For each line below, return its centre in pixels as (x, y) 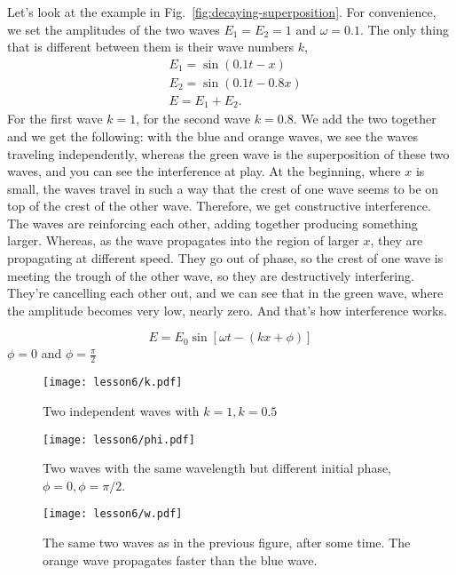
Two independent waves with (121, 410)
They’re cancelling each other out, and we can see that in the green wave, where (225, 293)
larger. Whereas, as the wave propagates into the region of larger (183, 240)
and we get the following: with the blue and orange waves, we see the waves (212, 136)
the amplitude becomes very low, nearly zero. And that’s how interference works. (227, 310)
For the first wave (55, 119)
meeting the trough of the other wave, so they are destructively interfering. (211, 275)
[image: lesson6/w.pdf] (113, 514)
